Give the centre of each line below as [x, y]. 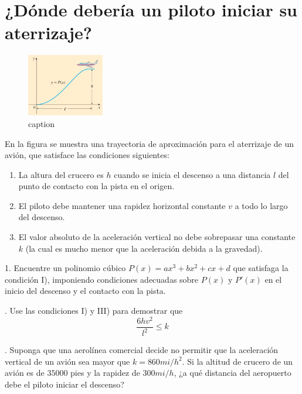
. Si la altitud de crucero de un [237, 361]
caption [42, 123]
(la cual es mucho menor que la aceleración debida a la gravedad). [144, 248]
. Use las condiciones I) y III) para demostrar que [94, 311]
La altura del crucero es [61, 174]
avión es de [25, 373]
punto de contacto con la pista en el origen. [96, 186]
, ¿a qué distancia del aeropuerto [233, 373]
